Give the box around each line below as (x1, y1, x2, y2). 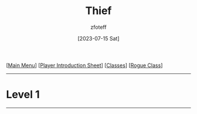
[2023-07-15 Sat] (77, 35, 120, 42)
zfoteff (90, 24, 107, 31)
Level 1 (6, 88, 40, 101)
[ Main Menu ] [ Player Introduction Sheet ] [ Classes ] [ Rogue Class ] (6, 62, 163, 69)
